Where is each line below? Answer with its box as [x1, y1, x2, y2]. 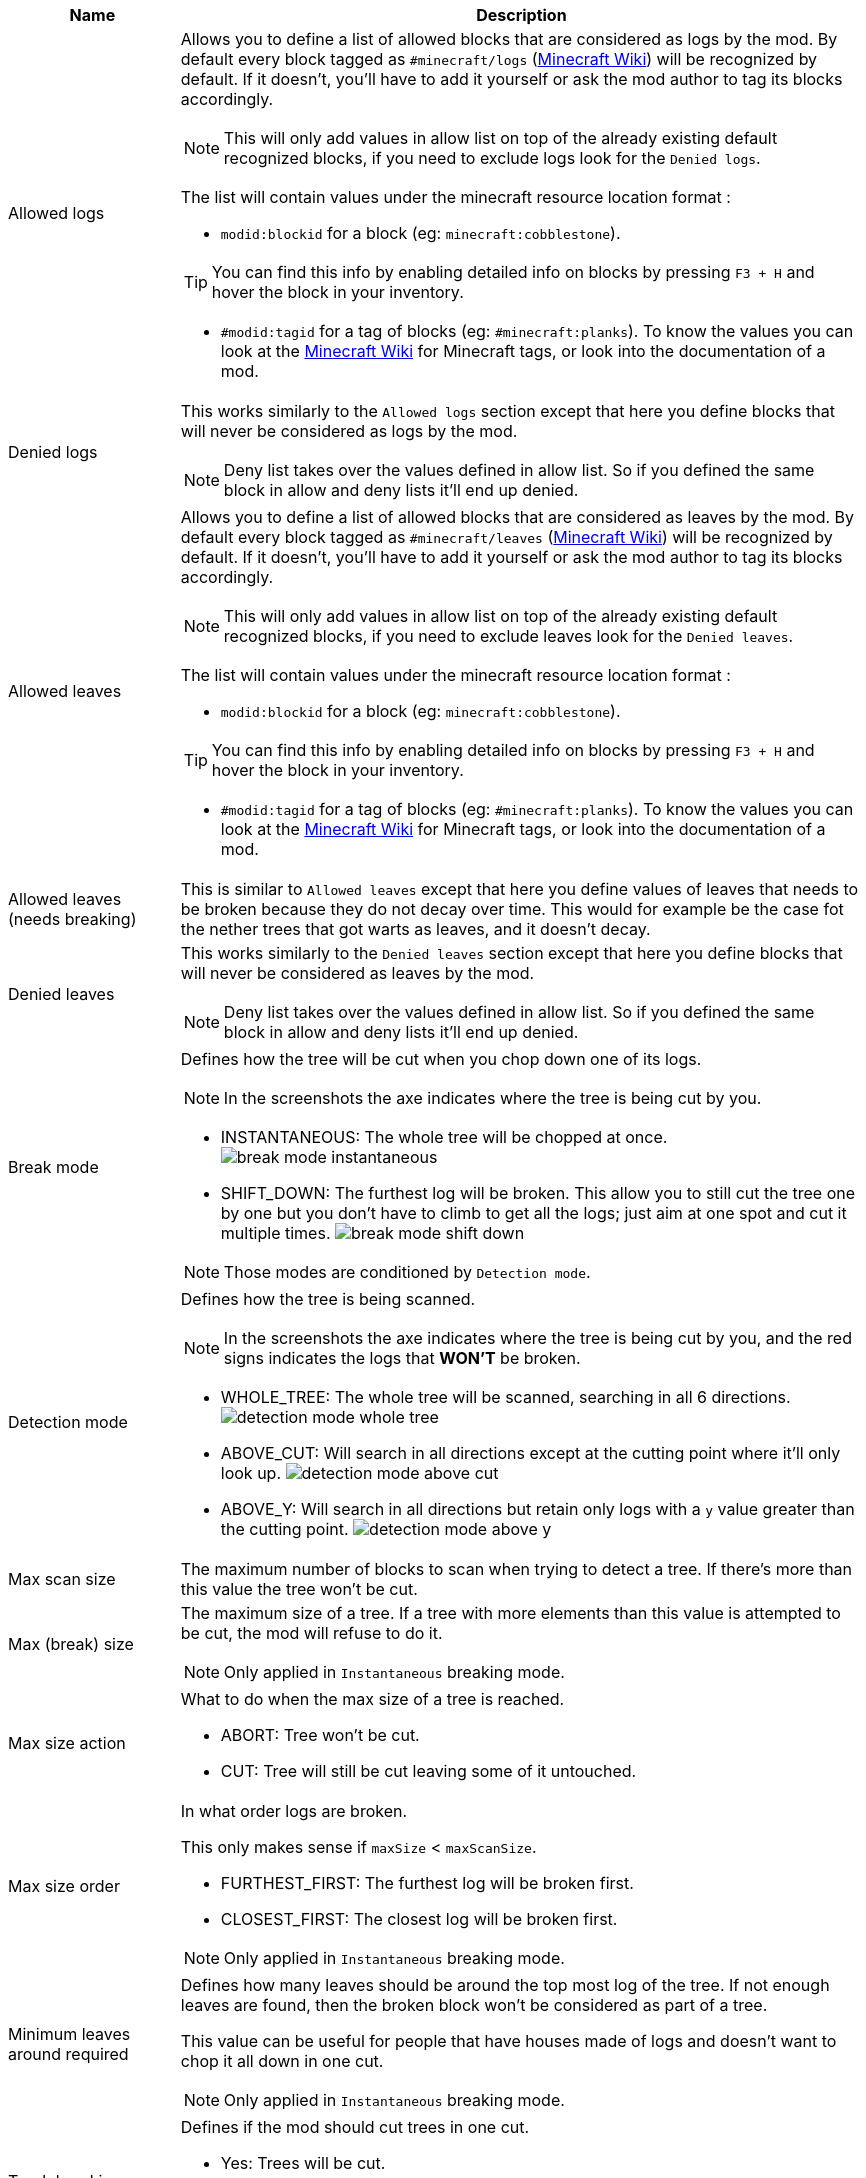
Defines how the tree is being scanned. [180, 1289, 476, 1309]
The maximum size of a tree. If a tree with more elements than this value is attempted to [180, 1603, 841, 1623]
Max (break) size [8, 1634, 134, 1654]
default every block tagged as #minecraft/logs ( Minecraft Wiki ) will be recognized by [180, 49, 818, 69]
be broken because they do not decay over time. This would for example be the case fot [180, 899, 844, 919]
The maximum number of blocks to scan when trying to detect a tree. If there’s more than [180, 1559, 853, 1579]
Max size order [8, 1876, 120, 1896]
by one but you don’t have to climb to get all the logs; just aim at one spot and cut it [220, 1203, 847, 1223]
